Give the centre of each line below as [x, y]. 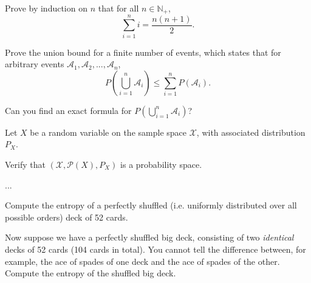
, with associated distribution [251, 132]
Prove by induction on [46, 8]
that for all [118, 8]
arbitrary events [35, 64]
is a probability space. [161, 164]
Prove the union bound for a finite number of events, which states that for [143, 52]
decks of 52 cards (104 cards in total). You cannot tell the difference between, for [155, 249]
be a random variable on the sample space [108, 132]
